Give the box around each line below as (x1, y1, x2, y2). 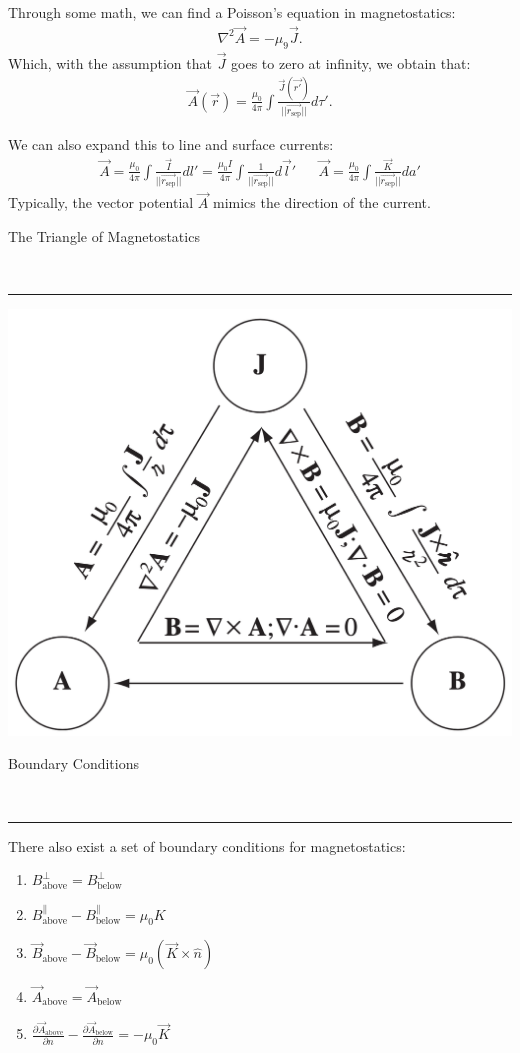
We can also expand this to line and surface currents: (8, 134, 334, 155)
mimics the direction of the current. (212, 192, 431, 213)
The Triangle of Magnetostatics (8, 225, 200, 246)
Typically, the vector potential (8, 192, 194, 213)
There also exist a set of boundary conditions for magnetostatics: (8, 835, 406, 856)
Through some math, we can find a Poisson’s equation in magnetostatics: (8, 2, 456, 22)
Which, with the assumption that (8, 52, 212, 73)
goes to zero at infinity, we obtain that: (231, 52, 471, 73)
